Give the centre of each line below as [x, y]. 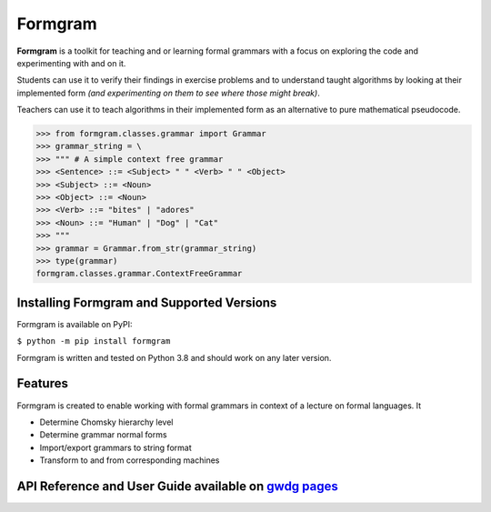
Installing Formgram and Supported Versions [147, 302]
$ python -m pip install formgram [94, 341]
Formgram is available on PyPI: [75, 324]
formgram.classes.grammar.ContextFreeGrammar [139, 274]
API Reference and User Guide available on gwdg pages [177, 486]
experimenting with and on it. [71, 63]
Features [42, 383]
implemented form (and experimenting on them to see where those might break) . [168, 93]
